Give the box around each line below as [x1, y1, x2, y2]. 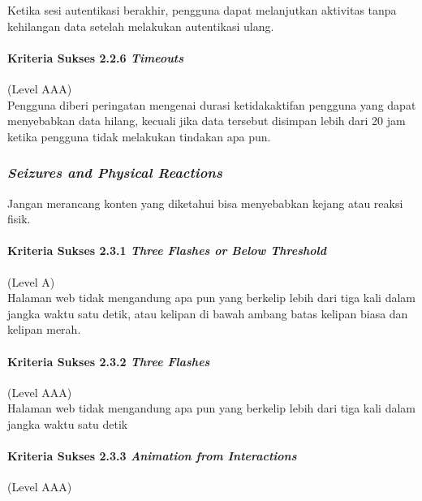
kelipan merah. [7, 321, 81, 338]
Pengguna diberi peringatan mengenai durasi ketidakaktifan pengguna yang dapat [7, 96, 416, 113]
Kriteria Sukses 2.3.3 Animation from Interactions [7, 447, 297, 464]
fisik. [7, 210, 31, 227]
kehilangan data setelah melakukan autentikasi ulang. [7, 17, 274, 34]
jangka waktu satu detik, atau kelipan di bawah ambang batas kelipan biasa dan [7, 304, 408, 322]
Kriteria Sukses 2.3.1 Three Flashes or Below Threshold [7, 242, 327, 259]
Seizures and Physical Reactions [7, 162, 222, 183]
